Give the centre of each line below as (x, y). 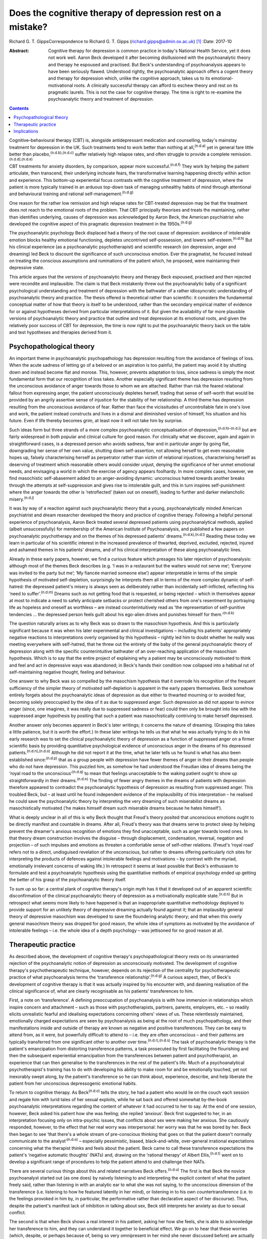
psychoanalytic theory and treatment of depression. (101, 99)
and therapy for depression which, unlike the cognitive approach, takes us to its (129, 78)
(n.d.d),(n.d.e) (21, 159)
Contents (19, 108)
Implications (26, 131)
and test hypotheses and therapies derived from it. (61, 332)
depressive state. (27, 268)
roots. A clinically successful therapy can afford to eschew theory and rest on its (156, 85)
